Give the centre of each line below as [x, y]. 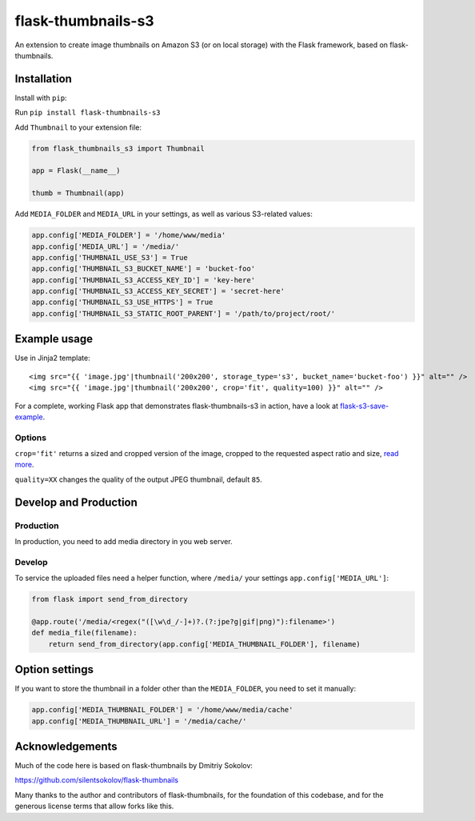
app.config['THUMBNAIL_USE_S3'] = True [110, 257]
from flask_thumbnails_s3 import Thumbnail [118, 148]
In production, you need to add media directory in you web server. [124, 542]
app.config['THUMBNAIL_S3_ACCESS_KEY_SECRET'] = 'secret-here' [158, 291]
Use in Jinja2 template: [53, 358]
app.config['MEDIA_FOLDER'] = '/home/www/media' [129, 235]
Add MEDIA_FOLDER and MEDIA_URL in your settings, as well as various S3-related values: [164, 214]
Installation [43, 79]
